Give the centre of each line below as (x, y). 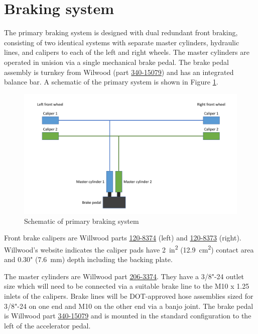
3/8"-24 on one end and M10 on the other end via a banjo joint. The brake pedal (129, 306)
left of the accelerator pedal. (47, 325)
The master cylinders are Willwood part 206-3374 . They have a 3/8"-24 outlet (124, 276)
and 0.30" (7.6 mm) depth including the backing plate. (88, 259)
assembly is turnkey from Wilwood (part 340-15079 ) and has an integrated (119, 72)
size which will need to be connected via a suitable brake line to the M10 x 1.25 (127, 286)
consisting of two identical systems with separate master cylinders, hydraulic (122, 42)
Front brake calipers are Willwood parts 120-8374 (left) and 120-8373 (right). (123, 238)
